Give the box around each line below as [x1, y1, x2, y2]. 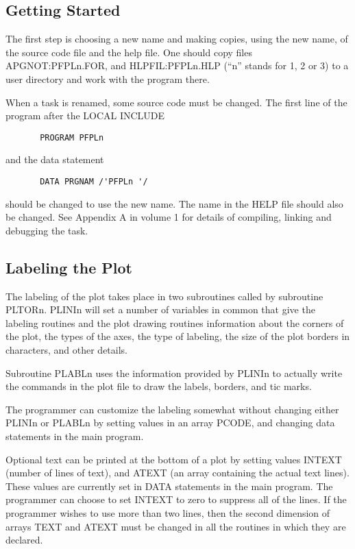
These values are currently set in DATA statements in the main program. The [5, 478, 333, 493]
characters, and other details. [5, 343, 127, 357]
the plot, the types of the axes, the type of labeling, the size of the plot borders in [5, 329, 350, 343]
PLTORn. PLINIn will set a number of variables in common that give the [5, 302, 315, 317]
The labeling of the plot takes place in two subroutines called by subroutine [5, 289, 323, 303]
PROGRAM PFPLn [40, 132, 104, 143]
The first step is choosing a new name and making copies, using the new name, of [5, 32, 348, 46]
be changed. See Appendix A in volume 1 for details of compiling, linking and [5, 210, 332, 224]
